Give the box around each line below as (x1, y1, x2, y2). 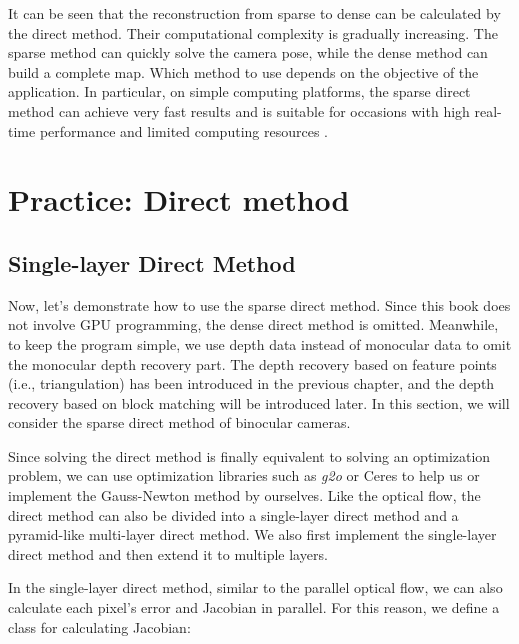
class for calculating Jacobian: (8, 616, 191, 637)
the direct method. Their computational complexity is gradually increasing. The (8, 22, 498, 43)
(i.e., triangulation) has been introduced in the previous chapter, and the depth (8, 373, 495, 394)
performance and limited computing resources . (39, 120, 328, 141)
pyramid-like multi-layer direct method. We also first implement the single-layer (8, 524, 497, 545)
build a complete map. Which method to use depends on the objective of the (8, 61, 479, 82)
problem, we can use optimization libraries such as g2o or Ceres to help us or (8, 465, 480, 486)
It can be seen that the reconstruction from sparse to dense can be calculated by (8, 3, 501, 23)
